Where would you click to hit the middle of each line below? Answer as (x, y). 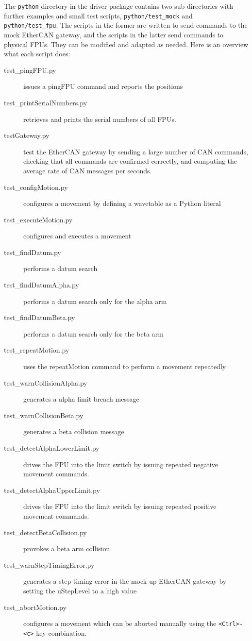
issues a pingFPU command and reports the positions (103, 86)
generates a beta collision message (74, 431)
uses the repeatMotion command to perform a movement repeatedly (125, 366)
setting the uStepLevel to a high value (80, 590)
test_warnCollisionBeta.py (44, 415)
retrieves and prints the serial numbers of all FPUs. (100, 119)
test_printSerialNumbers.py (46, 102)
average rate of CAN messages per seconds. (88, 170)
